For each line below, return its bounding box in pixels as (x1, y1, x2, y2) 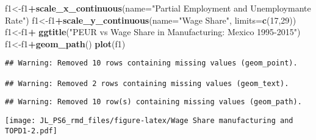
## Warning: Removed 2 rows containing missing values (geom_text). (5, 79, 289, 88)
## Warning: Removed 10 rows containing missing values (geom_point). (5, 59, 298, 68)
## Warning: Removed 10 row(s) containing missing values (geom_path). (5, 98, 302, 107)
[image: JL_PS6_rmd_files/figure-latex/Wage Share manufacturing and (5, 116, 293, 125)
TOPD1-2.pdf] (5, 126, 57, 135)
